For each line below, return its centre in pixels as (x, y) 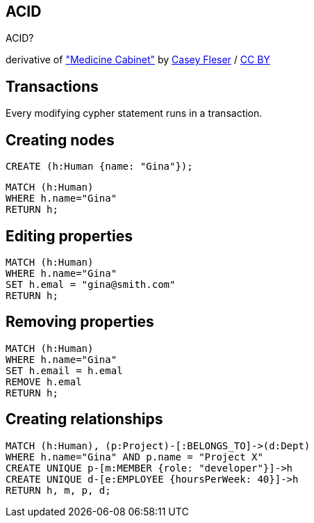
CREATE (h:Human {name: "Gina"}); (99, 167)
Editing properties (69, 236)
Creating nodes (60, 140)
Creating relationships (84, 419)
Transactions (52, 86)
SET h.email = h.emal (64, 370)
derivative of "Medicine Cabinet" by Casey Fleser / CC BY (138, 60)
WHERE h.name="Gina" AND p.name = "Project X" (134, 457)
